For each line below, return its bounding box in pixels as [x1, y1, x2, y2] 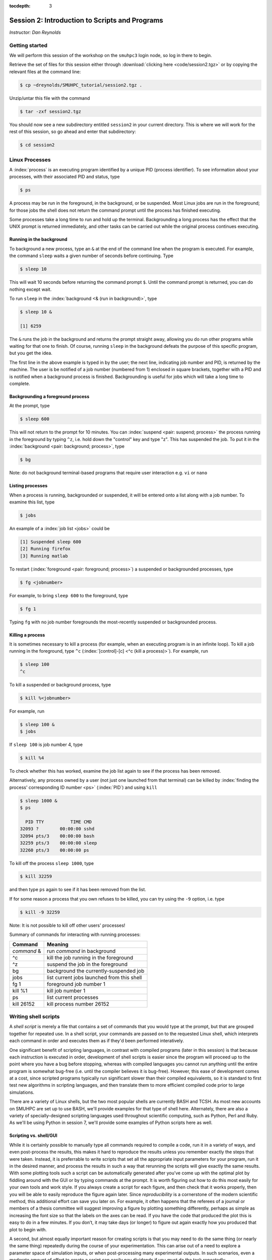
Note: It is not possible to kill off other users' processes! [9, 922, 125, 928]
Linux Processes [9, 156, 51, 163]
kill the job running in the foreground [46, 954, 133, 961]
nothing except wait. [9, 286, 52, 292]
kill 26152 [12, 1000, 35, 1007]
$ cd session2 [20, 142, 55, 148]
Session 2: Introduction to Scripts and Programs [9, 16, 164, 25]
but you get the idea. [9, 350, 52, 356]
